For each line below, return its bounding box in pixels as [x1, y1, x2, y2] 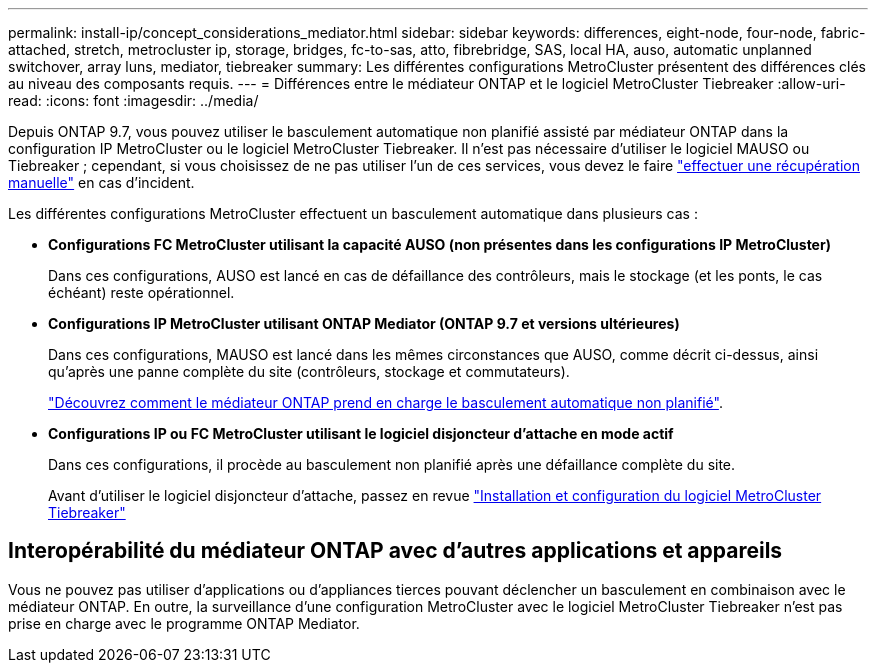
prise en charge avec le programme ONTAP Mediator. [8, 614, 360, 632]
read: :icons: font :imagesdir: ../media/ [8, 92, 259, 109]
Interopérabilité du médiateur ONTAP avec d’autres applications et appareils [8, 538, 783, 564]
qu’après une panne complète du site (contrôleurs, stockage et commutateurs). [48, 363, 570, 380]
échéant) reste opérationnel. [48, 284, 235, 301]
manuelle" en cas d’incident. [8, 174, 195, 191]
